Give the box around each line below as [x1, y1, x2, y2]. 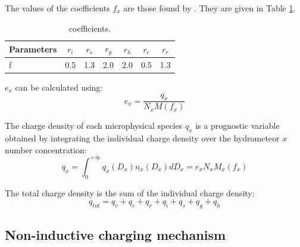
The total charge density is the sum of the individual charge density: [5, 186, 255, 199]
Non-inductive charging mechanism [5, 226, 226, 244]
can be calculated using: [15, 81, 103, 93]
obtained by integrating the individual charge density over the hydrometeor [5, 132, 280, 144]
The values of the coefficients [5, 2, 110, 14]
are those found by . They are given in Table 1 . [123, 2, 296, 14]
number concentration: [5, 143, 87, 156]
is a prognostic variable [195, 119, 280, 132]
